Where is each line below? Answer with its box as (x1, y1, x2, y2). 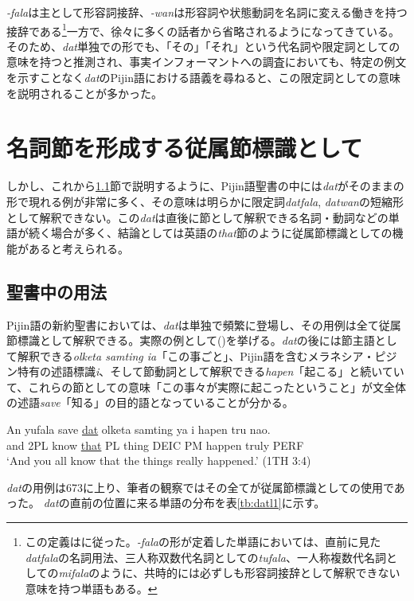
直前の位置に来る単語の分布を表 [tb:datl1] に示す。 (69, 494, 326, 511)
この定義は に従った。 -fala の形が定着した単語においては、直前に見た (25, 533, 381, 550)
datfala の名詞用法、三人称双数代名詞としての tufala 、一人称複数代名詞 (25, 548, 386, 565)
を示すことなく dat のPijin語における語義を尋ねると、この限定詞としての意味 (6, 69, 400, 86)
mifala (58, 564, 89, 581)
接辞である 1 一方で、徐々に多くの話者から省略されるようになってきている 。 (6, 20, 400, 39)
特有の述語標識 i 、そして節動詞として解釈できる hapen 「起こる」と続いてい (17, 363, 404, 380)
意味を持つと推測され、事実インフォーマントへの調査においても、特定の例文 (6, 53, 407, 70)
